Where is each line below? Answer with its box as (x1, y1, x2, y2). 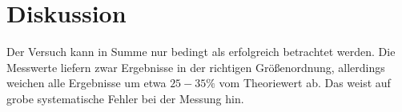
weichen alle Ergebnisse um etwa (6, 74, 167, 91)
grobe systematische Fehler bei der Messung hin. (6, 90, 244, 106)
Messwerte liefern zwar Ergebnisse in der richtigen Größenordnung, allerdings (6, 58, 385, 75)
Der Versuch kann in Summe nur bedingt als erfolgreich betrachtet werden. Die (6, 43, 396, 60)
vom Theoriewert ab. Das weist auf (219, 74, 391, 91)
